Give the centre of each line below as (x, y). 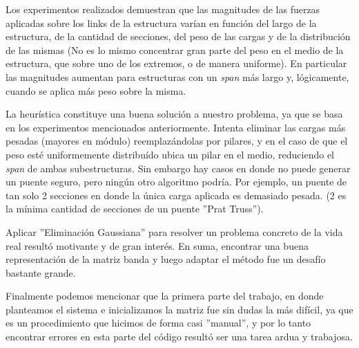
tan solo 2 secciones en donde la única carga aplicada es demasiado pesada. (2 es (176, 195)
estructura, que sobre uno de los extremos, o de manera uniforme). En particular (176, 63)
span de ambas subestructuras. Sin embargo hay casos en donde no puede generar (178, 168)
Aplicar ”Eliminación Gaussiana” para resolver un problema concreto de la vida (174, 231)
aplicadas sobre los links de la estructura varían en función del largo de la (161, 22)
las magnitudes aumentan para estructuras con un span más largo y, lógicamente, (177, 76)
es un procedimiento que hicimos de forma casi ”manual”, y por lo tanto (158, 323)
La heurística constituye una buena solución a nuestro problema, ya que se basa (174, 114)
